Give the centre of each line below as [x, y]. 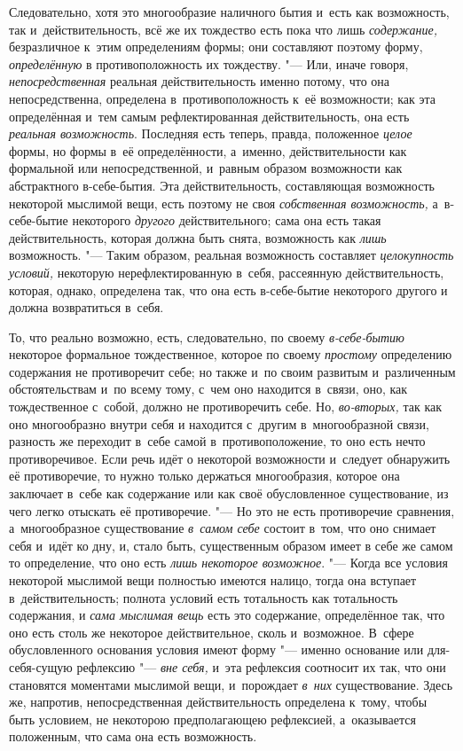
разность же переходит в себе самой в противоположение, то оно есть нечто [217, 441]
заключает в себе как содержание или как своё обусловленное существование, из [229, 493]
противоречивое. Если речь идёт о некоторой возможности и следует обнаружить [230, 458]
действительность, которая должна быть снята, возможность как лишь [198, 237]
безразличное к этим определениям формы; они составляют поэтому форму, [216, 47]
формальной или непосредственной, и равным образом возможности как [206, 168]
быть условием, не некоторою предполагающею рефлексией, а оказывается [212, 719]
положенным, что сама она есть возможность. [133, 736]
